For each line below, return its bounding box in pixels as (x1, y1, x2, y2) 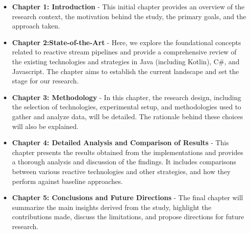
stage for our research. (12, 76, 79, 86)
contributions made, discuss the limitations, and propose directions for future (12, 211, 244, 222)
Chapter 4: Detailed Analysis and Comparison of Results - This (12, 137, 229, 148)
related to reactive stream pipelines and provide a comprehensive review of (12, 47, 237, 57)
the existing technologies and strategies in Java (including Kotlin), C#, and (12, 56, 240, 66)
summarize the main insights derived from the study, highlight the (12, 202, 211, 212)
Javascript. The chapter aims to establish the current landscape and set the (12, 66, 239, 76)
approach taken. (12, 21, 60, 31)
